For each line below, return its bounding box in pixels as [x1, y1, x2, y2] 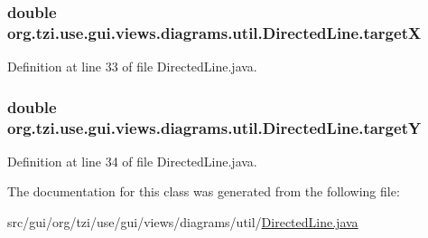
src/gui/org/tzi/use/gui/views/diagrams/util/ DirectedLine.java [7, 213, 358, 232]
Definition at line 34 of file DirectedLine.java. [7, 151, 257, 170]
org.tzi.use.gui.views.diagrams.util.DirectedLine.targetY [7, 116, 422, 138]
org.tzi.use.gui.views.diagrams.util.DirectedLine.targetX [7, 21, 422, 43]
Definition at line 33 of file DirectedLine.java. [7, 57, 257, 76]
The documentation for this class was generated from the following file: [7, 182, 400, 201]
